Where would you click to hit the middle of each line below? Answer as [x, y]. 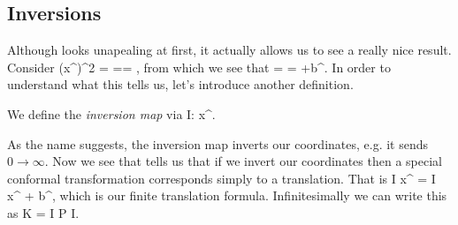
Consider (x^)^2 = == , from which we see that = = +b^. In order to [199, 67]
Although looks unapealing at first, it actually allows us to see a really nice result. [229, 50]
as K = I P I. [43, 212]
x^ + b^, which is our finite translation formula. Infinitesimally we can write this [227, 195]
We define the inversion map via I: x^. [111, 113]
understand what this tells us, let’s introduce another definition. [180, 84]
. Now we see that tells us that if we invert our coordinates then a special [243, 161]
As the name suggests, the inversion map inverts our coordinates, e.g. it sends [218, 143]
